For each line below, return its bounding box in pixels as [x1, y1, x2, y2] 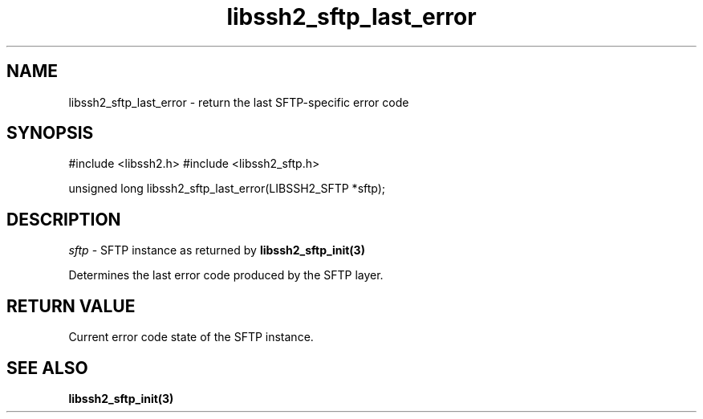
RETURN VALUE [6, 295, 136, 316]
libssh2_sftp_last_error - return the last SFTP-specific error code [68, 95, 409, 109]
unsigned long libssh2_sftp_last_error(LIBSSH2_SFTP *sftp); [68, 181, 386, 196]
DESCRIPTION [6, 209, 121, 230]
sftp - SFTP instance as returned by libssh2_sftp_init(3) [68, 243, 365, 258]
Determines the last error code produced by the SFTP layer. [68, 268, 384, 283]
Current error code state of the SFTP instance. [68, 330, 314, 344]
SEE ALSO [6, 357, 88, 378]
